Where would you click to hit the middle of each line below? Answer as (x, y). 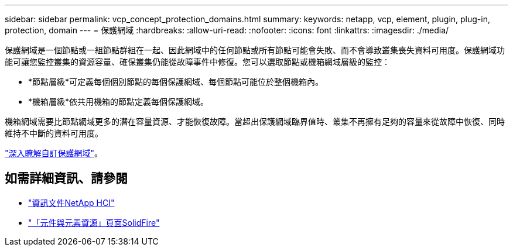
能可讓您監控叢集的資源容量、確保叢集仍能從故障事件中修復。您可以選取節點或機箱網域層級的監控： (197, 62)
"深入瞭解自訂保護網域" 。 (54, 153)
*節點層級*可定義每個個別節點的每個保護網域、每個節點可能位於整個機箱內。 (176, 82)
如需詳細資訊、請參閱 (66, 178)
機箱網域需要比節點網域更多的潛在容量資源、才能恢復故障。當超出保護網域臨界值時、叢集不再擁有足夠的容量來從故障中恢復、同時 (255, 121)
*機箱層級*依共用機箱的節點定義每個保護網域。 (119, 102)
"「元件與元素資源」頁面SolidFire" (94, 222)
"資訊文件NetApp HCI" (71, 202)
